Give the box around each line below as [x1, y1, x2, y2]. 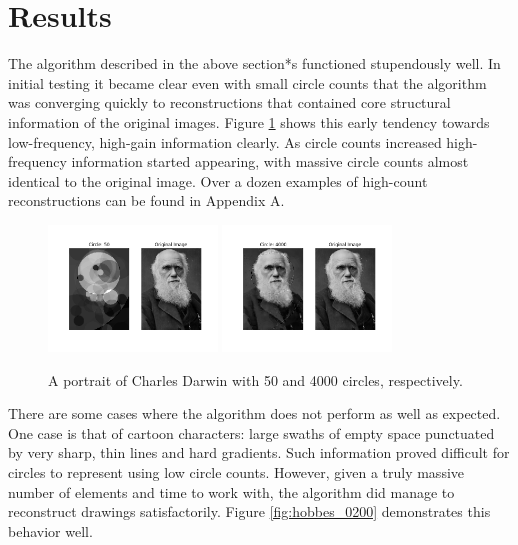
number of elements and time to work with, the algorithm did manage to [8, 481, 455, 502]
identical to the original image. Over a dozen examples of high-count [8, 170, 428, 191]
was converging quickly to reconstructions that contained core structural [8, 92, 451, 113]
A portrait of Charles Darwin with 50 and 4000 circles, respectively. [48, 369, 463, 390]
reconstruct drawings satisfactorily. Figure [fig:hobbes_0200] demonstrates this [8, 501, 491, 522]
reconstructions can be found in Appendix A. [8, 190, 285, 211]
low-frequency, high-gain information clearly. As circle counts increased [8, 131, 442, 152]
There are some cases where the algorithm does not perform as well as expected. [8, 403, 501, 424]
